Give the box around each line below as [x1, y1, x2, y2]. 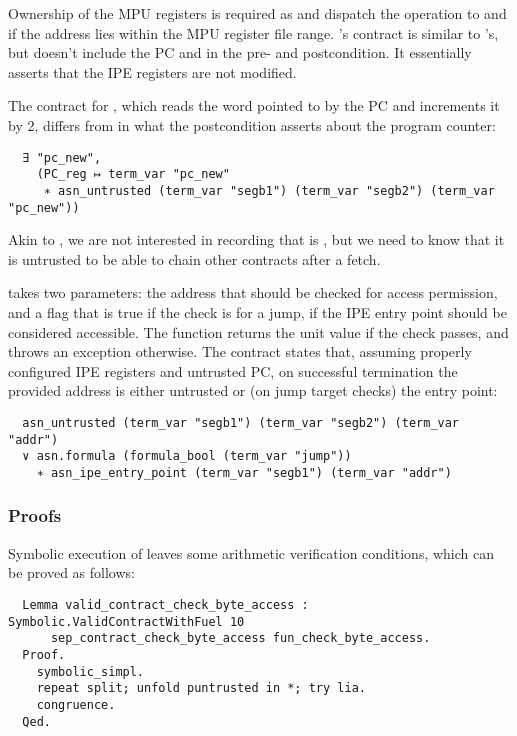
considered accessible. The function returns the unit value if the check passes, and [8, 321, 509, 342]
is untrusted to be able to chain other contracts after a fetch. [8, 248, 381, 269]
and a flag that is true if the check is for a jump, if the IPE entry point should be [8, 301, 507, 322]
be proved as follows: [8, 562, 135, 583]
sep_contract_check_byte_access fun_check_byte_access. [50, 631, 431, 646]
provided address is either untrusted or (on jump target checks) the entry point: [8, 380, 498, 401]
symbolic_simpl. [36, 664, 145, 679]
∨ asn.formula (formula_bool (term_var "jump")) [22, 449, 352, 464]
